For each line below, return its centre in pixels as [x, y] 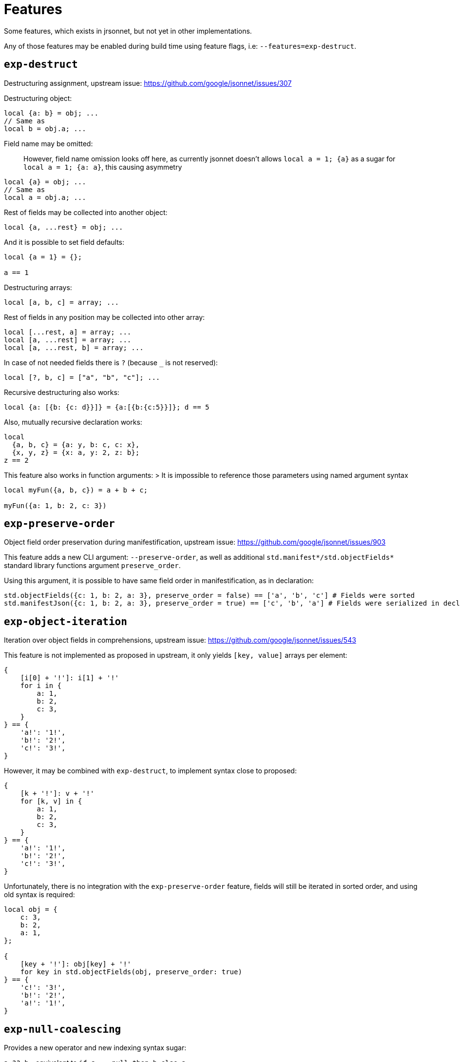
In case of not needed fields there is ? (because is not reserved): [111, 362]
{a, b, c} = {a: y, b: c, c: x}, [76, 444]
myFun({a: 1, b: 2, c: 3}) [55, 505]
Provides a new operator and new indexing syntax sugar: [95, 1048]
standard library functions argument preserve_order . [92, 566]
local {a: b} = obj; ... [51, 113]
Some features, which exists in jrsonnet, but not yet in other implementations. [128, 31]
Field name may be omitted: [48, 143]
